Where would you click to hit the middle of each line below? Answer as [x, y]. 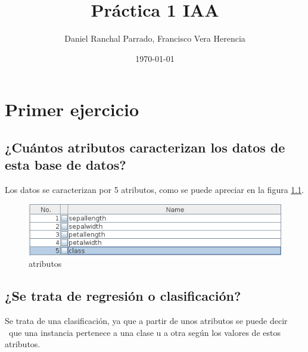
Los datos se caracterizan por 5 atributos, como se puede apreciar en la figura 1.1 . [155, 190]
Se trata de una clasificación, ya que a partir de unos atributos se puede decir [146, 321]
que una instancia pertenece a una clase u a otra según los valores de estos [144, 332]
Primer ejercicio [72, 109]
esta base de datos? [66, 165]
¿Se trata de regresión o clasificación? [123, 296]
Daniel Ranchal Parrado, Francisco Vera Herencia [155, 38]
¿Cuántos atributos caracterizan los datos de [145, 147]
